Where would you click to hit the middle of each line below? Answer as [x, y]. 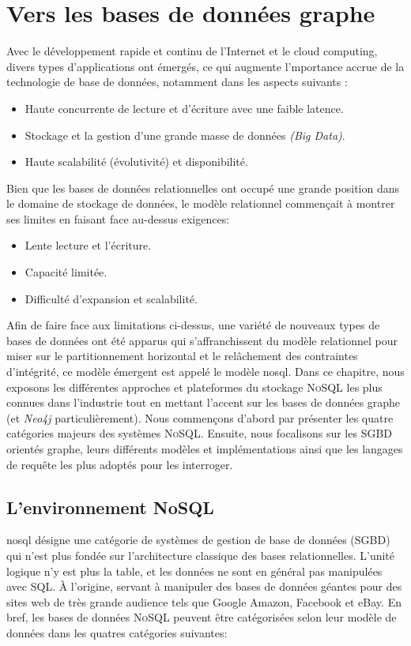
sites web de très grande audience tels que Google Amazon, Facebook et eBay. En [204, 601]
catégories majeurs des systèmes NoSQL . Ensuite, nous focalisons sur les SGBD [200, 433]
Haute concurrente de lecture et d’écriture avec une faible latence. [184, 108]
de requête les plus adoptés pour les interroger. [120, 464]
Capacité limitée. [66, 272]
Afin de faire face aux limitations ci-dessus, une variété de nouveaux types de [193, 325]
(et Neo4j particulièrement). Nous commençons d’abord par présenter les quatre [200, 417]
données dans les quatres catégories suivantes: [117, 632]
